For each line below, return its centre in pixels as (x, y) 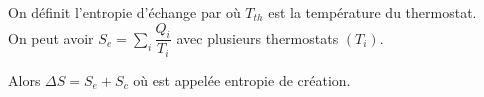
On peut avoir (51, 37)
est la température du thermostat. (372, 12)
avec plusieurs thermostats (257, 37)
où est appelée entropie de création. (242, 79)
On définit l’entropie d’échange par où (124, 12)
